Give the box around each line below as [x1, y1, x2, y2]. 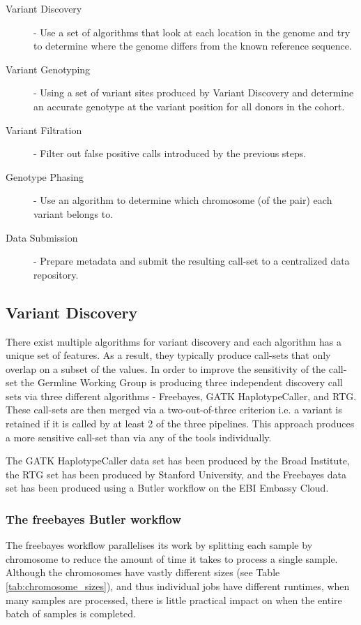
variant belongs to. [33, 206, 114, 221]
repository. [33, 267, 79, 281]
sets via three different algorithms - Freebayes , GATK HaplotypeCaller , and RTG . [6, 388, 357, 403]
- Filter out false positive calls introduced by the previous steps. [33, 146, 307, 161]
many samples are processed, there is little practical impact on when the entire [6, 592, 342, 607]
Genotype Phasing [6, 169, 84, 184]
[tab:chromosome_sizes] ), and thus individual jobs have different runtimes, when [6, 579, 350, 594]
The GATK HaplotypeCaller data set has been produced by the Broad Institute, [6, 453, 350, 468]
